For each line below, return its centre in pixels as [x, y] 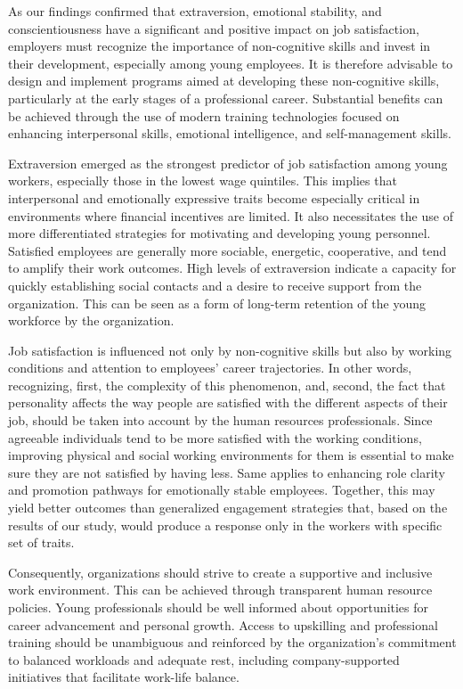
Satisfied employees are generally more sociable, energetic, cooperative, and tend [227, 250]
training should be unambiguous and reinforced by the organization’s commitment [232, 642]
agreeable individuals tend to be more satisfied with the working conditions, [215, 437]
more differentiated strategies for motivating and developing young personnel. [219, 233]
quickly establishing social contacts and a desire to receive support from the [215, 285]
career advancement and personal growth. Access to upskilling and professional [223, 624]
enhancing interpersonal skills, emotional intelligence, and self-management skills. [230, 133]
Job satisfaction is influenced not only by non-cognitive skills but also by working [230, 350]
